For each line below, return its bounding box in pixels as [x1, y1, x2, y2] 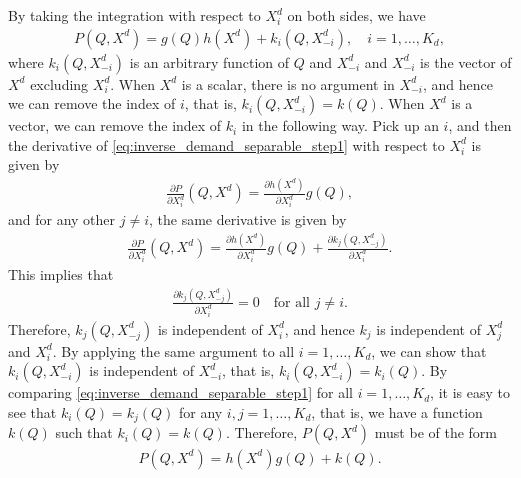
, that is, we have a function [311, 402, 483, 423]
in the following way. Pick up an [241, 115, 439, 136]
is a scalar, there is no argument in [181, 73, 395, 94]
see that [8, 402, 57, 423]
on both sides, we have [287, 5, 426, 25]
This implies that [8, 264, 114, 285]
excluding [30, 73, 89, 94]
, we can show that [371, 340, 487, 361]
